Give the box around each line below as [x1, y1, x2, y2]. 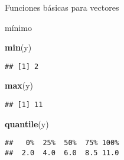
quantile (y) [5, 117, 49, 130]
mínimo [5, 21, 32, 33]
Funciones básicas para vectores [5, 1, 119, 13]
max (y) [5, 79, 34, 92]
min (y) [5, 41, 32, 54]
